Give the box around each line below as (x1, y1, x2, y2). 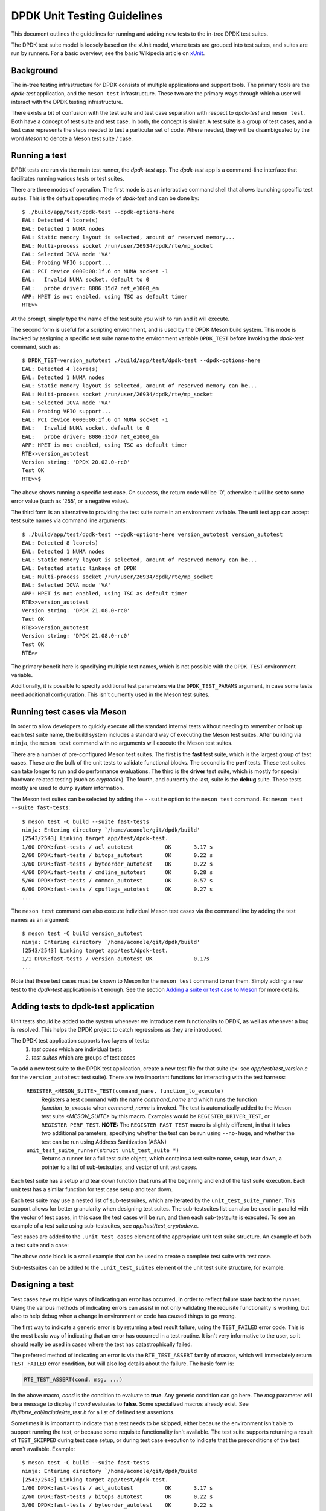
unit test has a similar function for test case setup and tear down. (11, 1185, 173, 1193)
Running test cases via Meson (11, 707, 127, 717)
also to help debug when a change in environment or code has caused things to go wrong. (11, 1312, 237, 1320)
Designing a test (11, 1280, 74, 1290)
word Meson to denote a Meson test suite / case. (11, 135, 133, 142)
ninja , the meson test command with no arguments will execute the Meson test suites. (11, 739, 233, 746)
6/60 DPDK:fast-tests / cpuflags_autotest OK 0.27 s (22, 885, 213, 893)
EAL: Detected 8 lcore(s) (22, 540, 99, 546)
